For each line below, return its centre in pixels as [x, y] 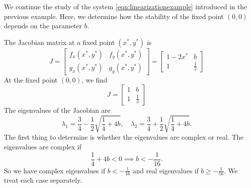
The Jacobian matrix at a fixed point [59, 42]
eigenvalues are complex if [43, 146]
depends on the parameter [43, 26]
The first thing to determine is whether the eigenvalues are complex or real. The [124, 137]
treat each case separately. [43, 180]
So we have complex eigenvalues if [55, 170]
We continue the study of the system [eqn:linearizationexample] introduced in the [125, 6]
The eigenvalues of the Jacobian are [57, 110]
